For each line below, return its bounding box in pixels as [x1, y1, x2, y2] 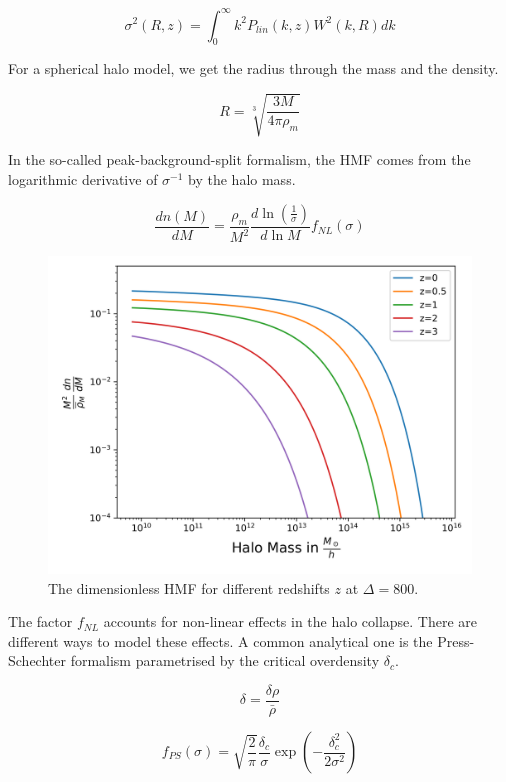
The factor [8, 611, 73, 632]
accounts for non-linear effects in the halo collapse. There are [103, 611, 478, 632]
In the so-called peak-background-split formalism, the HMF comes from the [8, 149, 471, 170]
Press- [437, 630, 475, 651]
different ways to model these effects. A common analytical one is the [8, 630, 433, 651]
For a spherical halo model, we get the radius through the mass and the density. [8, 58, 499, 79]
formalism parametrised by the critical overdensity [70, 650, 380, 671]
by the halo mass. [188, 169, 296, 190]
